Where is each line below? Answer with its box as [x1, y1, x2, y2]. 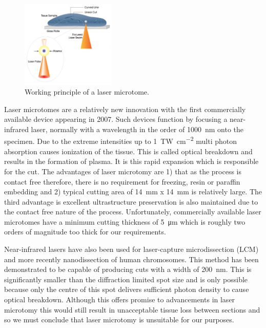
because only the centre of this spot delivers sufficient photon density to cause [4, 284, 249, 295]
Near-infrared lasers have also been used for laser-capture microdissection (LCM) [4, 244, 259, 254]
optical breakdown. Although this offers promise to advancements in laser [4, 294, 235, 305]
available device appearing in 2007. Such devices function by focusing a [4, 114, 228, 124]
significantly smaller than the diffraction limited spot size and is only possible [4, 274, 248, 284]
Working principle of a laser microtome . [25, 86, 149, 97]
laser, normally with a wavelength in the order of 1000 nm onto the [31, 123, 243, 134]
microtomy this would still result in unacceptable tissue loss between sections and [4, 304, 260, 315]
